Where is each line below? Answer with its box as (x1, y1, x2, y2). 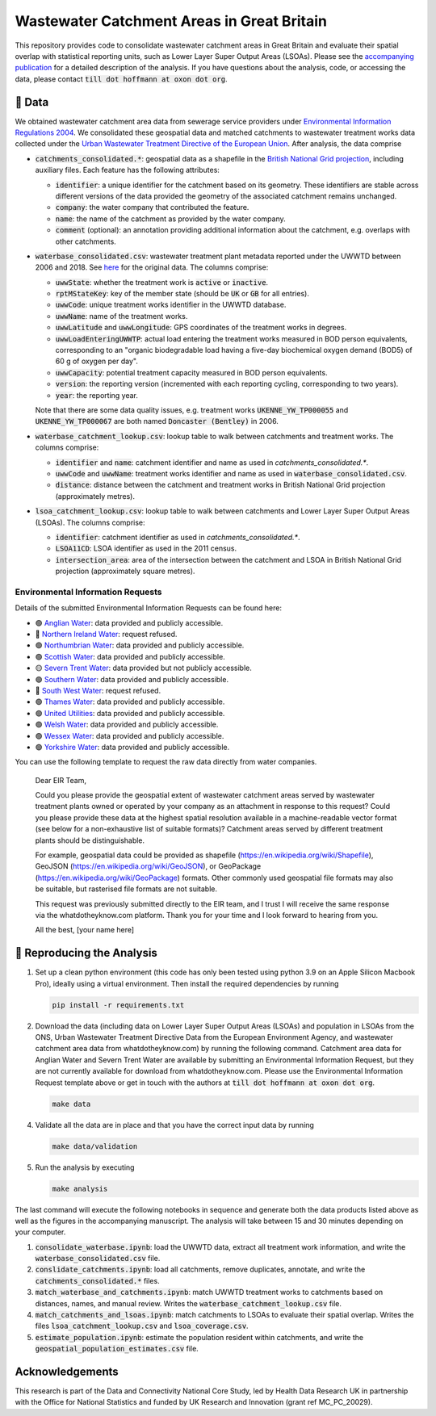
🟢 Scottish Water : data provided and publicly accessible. (35, 651, 225, 661)
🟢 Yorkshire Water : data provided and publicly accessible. (35, 742, 230, 752)
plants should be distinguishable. (35, 836, 145, 845)
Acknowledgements (15, 1365, 119, 1378)
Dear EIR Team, (35, 775, 86, 785)
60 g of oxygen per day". (55, 356, 139, 367)
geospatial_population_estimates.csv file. (35, 1344, 199, 1354)
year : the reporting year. (55, 390, 139, 400)
